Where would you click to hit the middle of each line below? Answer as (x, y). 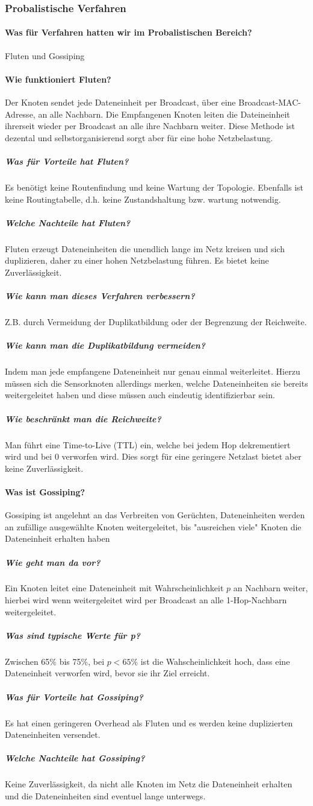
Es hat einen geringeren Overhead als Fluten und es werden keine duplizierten (149, 722)
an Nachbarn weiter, (271, 588)
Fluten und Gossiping (45, 55)
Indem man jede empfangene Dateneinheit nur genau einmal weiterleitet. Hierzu (153, 371)
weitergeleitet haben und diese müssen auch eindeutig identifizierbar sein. (140, 395)
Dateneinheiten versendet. (53, 735)
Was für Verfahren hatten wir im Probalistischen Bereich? (129, 32)
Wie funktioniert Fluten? (58, 79)
